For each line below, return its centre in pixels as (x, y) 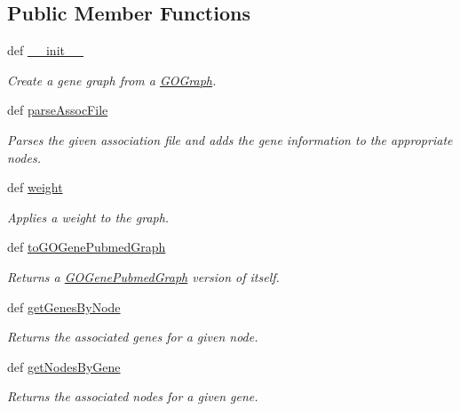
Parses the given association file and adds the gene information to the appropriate (230, 139)
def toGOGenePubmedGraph (87, 247)
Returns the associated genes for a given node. (133, 337)
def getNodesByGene (64, 366)
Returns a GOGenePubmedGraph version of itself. (143, 276)
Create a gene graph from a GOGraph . (112, 80)
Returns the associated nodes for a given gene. (133, 396)
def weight (35, 187)
